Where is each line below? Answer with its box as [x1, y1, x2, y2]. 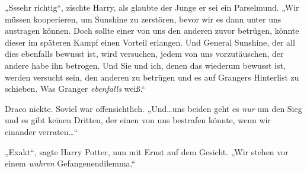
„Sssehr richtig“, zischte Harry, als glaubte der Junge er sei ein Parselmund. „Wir [5, 1, 299, 13]
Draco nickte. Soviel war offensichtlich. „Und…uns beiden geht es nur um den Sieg [5, 102, 302, 114]
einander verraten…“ [5, 125, 78, 137]
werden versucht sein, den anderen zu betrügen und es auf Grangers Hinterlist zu [5, 71, 299, 83]
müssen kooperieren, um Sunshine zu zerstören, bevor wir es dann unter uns [5, 12, 282, 25]
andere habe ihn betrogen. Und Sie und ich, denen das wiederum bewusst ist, [5, 59, 286, 71]
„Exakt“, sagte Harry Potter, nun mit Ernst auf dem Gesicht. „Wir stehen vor [5, 145, 289, 158]
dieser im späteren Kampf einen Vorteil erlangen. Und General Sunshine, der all [5, 36, 295, 48]
